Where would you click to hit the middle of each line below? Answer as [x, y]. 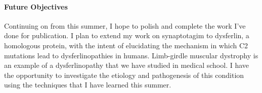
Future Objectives [36, 6]
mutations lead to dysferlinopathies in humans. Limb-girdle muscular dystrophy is [131, 55]
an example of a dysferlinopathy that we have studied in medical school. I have [127, 65]
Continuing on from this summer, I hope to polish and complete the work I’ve [125, 25]
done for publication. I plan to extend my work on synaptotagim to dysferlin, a [127, 35]
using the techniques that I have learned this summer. [88, 85]
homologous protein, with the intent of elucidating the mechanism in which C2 [126, 45]
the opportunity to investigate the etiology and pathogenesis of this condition [124, 75]
